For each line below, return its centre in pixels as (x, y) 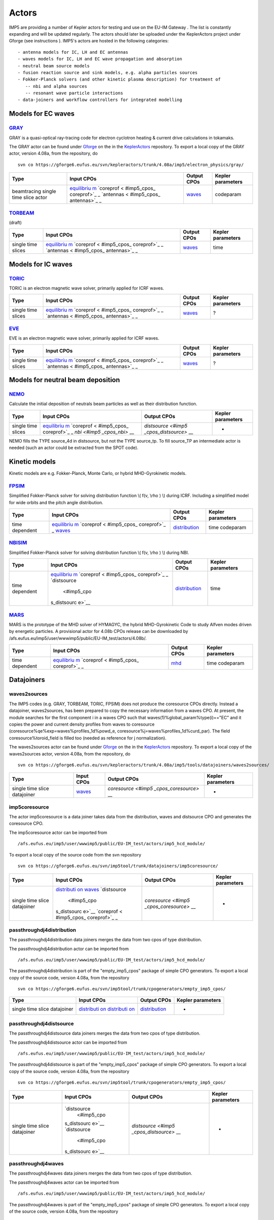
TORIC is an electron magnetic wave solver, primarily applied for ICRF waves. (87, 288)
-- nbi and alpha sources (56, 86)
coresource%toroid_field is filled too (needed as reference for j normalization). (88, 738)
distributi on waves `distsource (91, 890)
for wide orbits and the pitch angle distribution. (56, 502)
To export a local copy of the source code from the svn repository (75, 854)
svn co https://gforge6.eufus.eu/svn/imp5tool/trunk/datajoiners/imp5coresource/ (118, 866)
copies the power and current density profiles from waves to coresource (82, 724)
